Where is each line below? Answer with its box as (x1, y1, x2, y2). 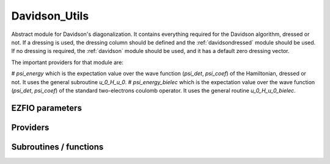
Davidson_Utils (11, 9, 89, 23)
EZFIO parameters (11, 102, 82, 113)
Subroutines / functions (11, 141, 104, 152)
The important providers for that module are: (11, 59, 123, 66)
